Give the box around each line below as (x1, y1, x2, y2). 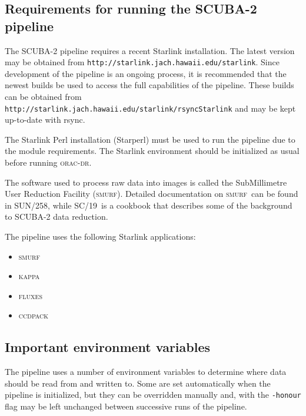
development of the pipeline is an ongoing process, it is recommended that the (5, 67, 287, 79)
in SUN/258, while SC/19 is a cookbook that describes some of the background (5, 199, 292, 211)
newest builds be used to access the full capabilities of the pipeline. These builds (5, 79, 294, 91)
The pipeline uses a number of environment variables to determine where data (5, 365, 287, 378)
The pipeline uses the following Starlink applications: (5, 230, 196, 243)
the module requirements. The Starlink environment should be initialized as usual (5, 145, 300, 157)
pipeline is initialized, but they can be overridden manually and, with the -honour (5, 388, 301, 401)
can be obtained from (5, 90, 82, 103)
